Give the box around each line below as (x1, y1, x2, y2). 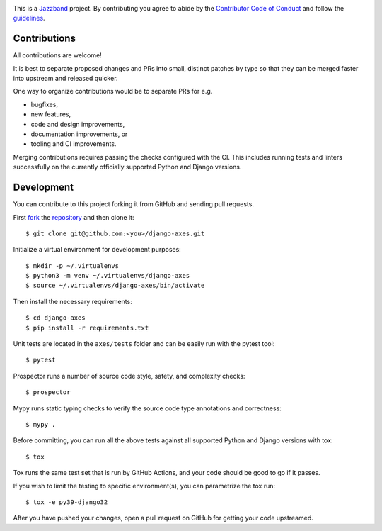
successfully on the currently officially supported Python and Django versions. (13, 163, 242, 172)
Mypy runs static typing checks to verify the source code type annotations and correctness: (13, 404, 282, 413)
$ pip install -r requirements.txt (25, 323, 149, 332)
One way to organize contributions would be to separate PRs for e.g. (13, 87, 213, 96)
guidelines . (13, 14, 45, 23)
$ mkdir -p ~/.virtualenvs (25, 262, 120, 269)
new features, (30, 110, 71, 118)
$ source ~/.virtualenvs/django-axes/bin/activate (25, 281, 205, 290)
